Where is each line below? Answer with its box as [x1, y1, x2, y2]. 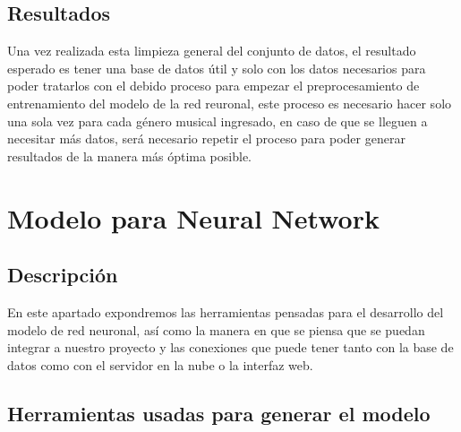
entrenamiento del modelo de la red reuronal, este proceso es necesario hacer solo [7, 93, 452, 112]
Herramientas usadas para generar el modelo [7, 399, 431, 427]
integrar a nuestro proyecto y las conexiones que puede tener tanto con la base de [7, 338, 454, 357]
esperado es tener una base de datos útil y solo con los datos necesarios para [7, 58, 426, 77]
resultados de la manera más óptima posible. [7, 146, 252, 165]
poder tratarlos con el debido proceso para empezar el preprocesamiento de [7, 76, 420, 95]
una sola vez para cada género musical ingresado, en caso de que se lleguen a [7, 111, 428, 130]
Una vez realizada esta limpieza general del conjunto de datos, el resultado [7, 41, 416, 60]
